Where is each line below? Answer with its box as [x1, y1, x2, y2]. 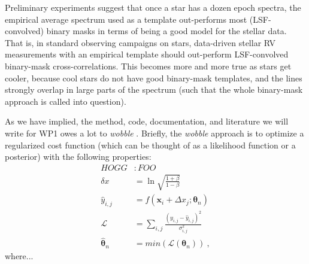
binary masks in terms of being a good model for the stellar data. [46, 25, 287, 37]
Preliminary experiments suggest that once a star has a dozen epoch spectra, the [5, 1, 301, 13]
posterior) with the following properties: [5, 150, 152, 163]
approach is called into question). [5, 95, 126, 107]
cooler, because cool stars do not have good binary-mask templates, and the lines [5, 71, 302, 84]
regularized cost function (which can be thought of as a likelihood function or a [5, 138, 296, 151]
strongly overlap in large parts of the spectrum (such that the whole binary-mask [5, 83, 303, 96]
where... [5, 250, 34, 262]
